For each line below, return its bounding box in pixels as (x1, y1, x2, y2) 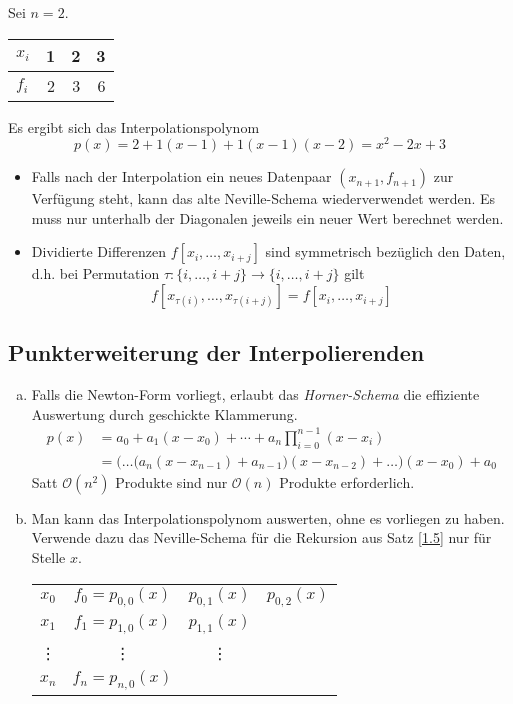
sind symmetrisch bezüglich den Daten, (265, 241, 506, 262)
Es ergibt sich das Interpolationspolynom (8, 116, 260, 137)
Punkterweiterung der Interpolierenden (8, 337, 425, 368)
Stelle (31, 546, 66, 567)
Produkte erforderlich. (279, 471, 415, 492)
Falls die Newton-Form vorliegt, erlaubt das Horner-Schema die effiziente (31, 384, 480, 405)
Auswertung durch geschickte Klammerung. (31, 403, 298, 424)
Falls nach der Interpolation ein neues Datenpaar (31, 166, 332, 187)
